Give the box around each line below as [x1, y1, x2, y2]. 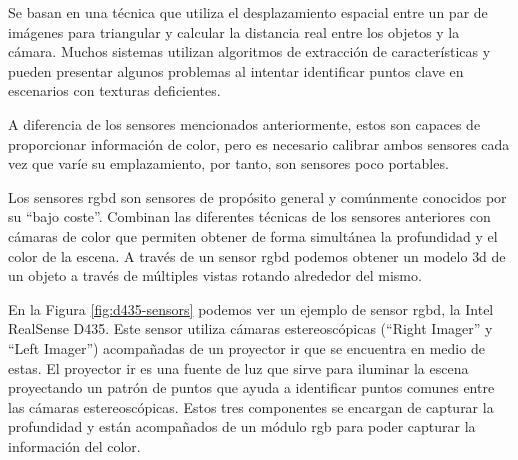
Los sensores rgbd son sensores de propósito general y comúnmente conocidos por [8, 186, 507, 207]
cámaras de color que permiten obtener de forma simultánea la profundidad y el [8, 225, 498, 246]
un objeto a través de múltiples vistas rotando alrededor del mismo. [8, 265, 422, 286]
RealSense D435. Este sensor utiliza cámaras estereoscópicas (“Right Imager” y [8, 318, 493, 339]
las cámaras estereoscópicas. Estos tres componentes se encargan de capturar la [8, 396, 494, 417]
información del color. [8, 435, 141, 456]
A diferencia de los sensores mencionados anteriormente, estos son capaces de [8, 113, 481, 134]
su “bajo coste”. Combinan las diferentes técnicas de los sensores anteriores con [8, 206, 491, 227]
